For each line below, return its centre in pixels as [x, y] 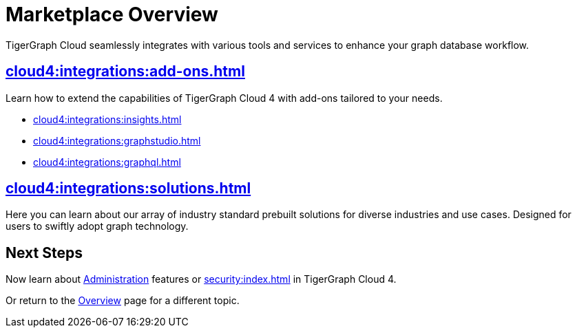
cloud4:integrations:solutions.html [128, 189]
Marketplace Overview [112, 14]
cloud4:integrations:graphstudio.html [117, 140]
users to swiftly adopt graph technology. [97, 226]
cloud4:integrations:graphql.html [107, 162]
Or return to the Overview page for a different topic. [123, 301]
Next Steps [44, 253]
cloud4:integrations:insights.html [107, 119]
